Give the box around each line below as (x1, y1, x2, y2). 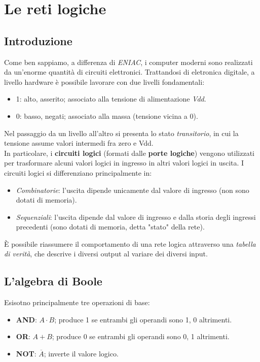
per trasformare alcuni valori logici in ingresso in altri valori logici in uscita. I (4, 157, 244, 168)
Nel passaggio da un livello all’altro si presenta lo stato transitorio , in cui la (4, 127, 239, 138)
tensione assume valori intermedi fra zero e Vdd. (4, 138, 154, 148)
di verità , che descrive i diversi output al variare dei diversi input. (4, 248, 208, 259)
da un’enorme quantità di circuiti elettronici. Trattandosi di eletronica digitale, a (4, 67, 255, 77)
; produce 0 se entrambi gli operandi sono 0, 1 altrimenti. (52, 331, 230, 342)
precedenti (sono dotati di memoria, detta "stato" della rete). (16, 221, 205, 232)
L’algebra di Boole (4, 273, 102, 289)
